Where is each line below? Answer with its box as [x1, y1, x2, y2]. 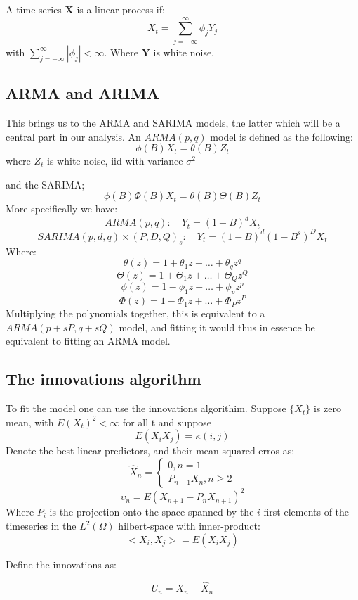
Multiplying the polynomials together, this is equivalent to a [6, 306, 265, 321]
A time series [6, 2, 62, 16]
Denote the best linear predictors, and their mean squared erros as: [6, 443, 295, 458]
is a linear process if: [77, 2, 165, 16]
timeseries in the [6, 518, 77, 532]
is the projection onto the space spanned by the [49, 504, 254, 519]
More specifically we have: [6, 201, 118, 216]
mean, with [6, 414, 54, 429]
